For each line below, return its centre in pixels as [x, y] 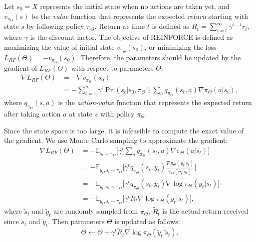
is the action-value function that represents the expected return [155, 102]
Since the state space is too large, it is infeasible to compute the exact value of [124, 130]
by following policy [55, 26]
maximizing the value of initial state [59, 47]
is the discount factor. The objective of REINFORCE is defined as [131, 37]
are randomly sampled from [96, 211]
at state [81, 113]
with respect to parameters [112, 67]
